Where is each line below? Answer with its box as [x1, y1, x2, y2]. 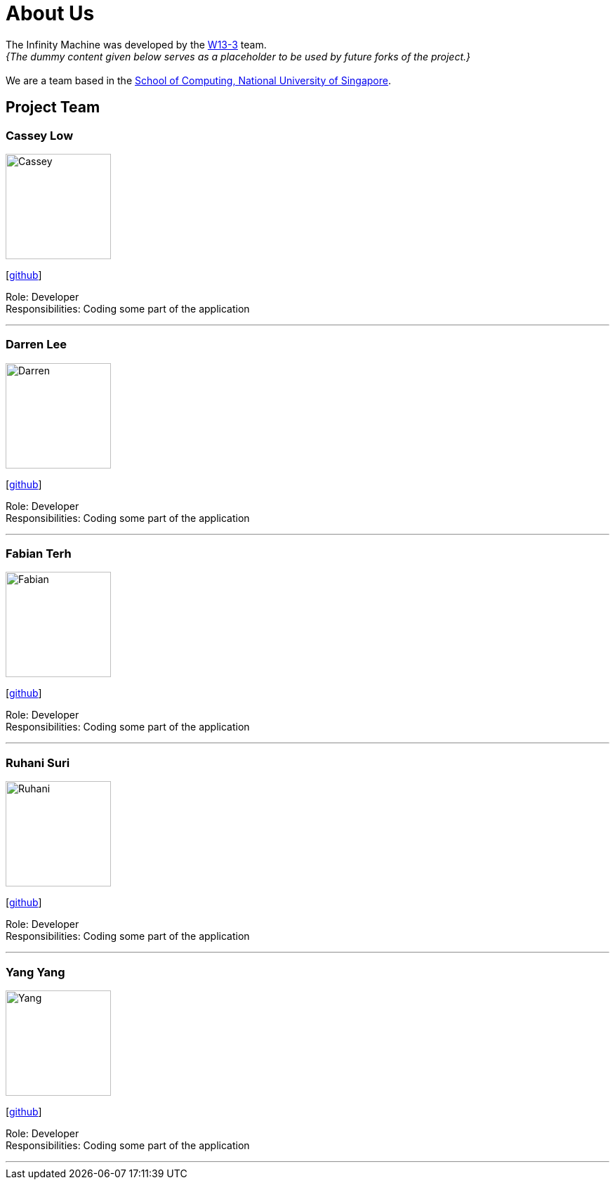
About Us [6, 1, 95, 25]
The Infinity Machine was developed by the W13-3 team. [6, 38, 267, 51]
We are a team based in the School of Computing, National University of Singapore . [6, 74, 392, 86]
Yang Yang [6, 964, 65, 979]
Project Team [6, 98, 100, 117]
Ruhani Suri [6, 755, 70, 770]
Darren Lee [6, 337, 67, 352]
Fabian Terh [6, 546, 72, 561]
